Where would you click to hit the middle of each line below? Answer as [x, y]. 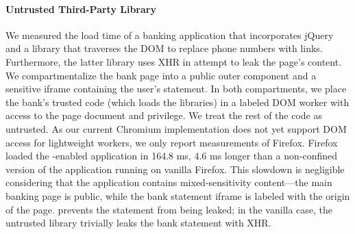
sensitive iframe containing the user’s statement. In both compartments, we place [176, 89]
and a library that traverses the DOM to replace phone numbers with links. [164, 48]
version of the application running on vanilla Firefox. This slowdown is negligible [175, 169]
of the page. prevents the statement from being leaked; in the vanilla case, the [169, 209]
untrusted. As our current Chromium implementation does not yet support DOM [176, 128]
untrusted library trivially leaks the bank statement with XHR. [138, 223]
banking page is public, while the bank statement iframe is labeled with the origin [178, 195]
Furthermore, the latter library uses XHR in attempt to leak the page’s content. [174, 61]
